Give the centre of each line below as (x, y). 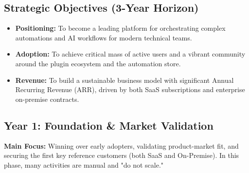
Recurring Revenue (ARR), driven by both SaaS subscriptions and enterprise (130, 89)
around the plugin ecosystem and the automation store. (98, 63)
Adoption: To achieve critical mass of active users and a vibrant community (130, 54)
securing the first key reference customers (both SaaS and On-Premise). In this (122, 155)
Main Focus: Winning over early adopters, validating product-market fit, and (121, 145)
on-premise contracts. (47, 99)
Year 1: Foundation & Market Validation (109, 125)
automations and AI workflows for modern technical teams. (104, 37)
